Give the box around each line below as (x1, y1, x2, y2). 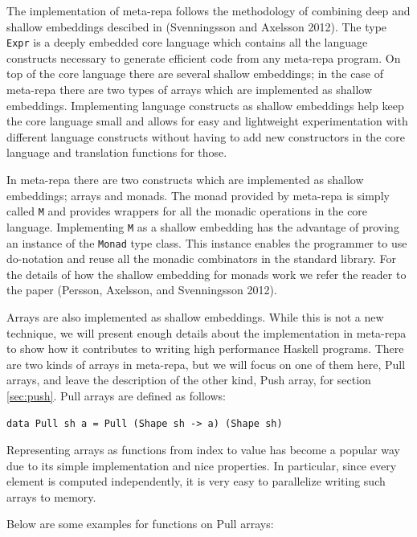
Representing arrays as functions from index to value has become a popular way (6, 441, 400, 458)
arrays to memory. (6, 488, 96, 505)
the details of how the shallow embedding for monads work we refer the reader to (6, 265, 407, 282)
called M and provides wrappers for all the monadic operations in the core (6, 203, 368, 219)
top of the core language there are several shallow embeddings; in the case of (6, 65, 384, 82)
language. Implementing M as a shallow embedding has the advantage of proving (6, 218, 399, 235)
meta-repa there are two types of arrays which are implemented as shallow (6, 81, 373, 98)
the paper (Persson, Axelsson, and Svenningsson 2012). (6, 281, 277, 298)
